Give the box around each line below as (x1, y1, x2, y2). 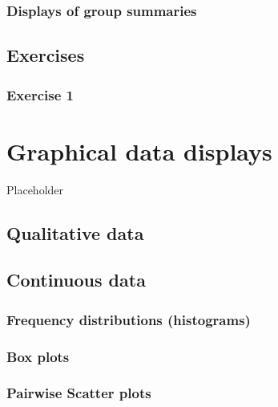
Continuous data (6, 267, 146, 292)
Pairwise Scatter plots (6, 383, 151, 403)
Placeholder (6, 181, 64, 197)
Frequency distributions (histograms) (6, 309, 251, 329)
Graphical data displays (6, 134, 272, 167)
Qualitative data (6, 220, 144, 245)
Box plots (6, 346, 70, 366)
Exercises (6, 43, 85, 67)
